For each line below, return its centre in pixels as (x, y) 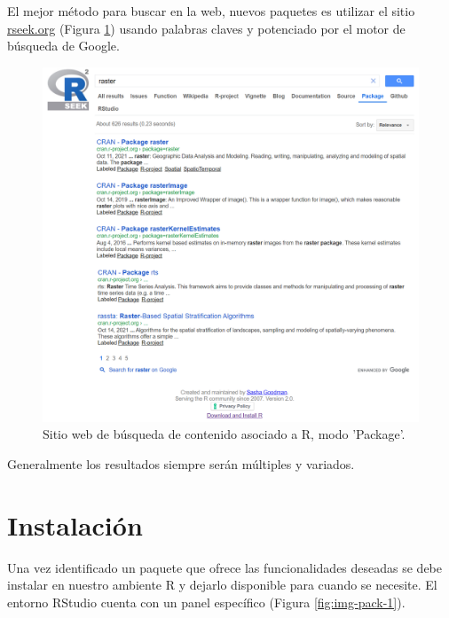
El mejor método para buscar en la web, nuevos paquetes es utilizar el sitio (211, 11)
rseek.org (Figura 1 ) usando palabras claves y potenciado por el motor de (206, 28)
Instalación (75, 524)
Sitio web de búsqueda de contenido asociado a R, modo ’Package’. (224, 434)
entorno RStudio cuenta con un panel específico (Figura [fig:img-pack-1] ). (206, 602)
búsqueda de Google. (63, 46)
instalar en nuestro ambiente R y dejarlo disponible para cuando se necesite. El (222, 585)
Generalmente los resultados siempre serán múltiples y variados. (181, 463)
